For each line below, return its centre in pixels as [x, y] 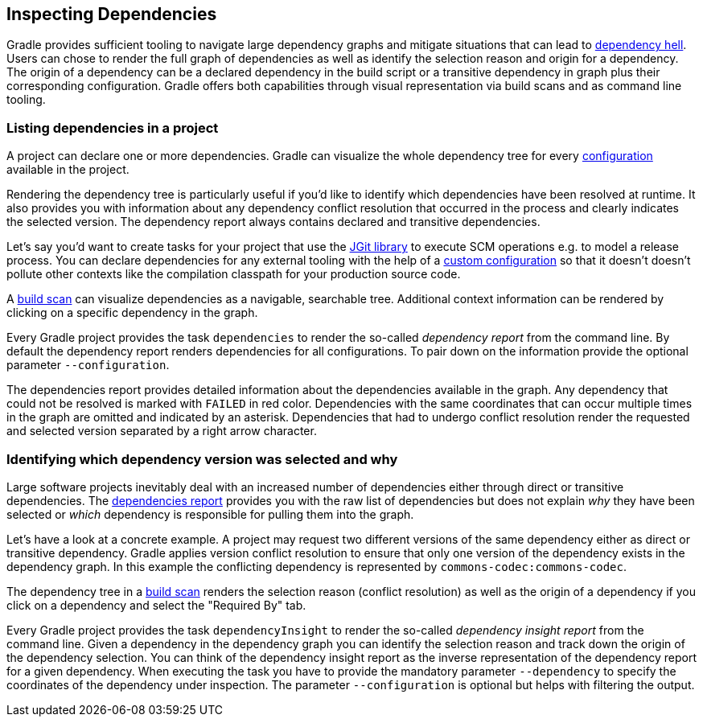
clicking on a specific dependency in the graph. [132, 313]
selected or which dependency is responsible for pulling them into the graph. [210, 514]
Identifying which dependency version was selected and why [202, 459]
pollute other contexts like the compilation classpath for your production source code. [234, 274]
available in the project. [68, 170]
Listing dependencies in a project [113, 127]
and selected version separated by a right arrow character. [162, 431]
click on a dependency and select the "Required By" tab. [156, 605]
